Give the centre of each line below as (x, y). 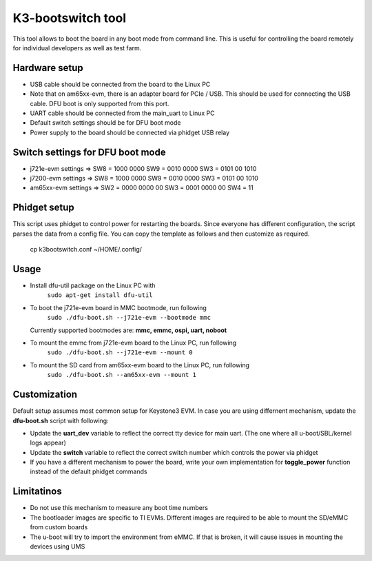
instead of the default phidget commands (89, 471)
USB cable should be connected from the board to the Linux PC (120, 84)
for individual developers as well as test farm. (77, 48)
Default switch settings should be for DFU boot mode (105, 123)
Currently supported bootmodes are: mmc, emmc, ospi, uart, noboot (128, 330)
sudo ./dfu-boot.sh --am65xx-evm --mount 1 (122, 375)
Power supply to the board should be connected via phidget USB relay (130, 132)
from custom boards (59, 527)
